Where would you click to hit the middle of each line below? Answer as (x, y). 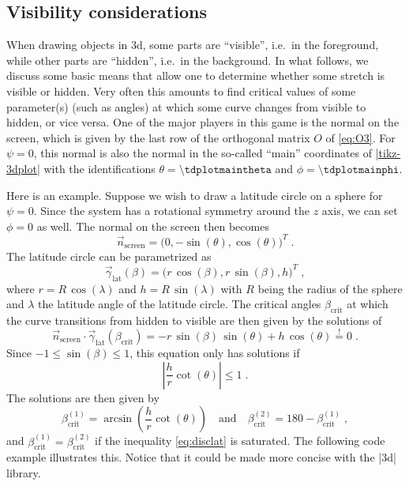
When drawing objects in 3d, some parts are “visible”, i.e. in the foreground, (193, 45)
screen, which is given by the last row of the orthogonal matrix (158, 137)
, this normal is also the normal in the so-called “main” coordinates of (203, 153)
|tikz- (388, 153)
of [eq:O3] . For (360, 137)
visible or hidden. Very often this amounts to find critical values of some (181, 90)
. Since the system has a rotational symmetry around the (172, 211)
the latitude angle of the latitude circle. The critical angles (180, 304)
